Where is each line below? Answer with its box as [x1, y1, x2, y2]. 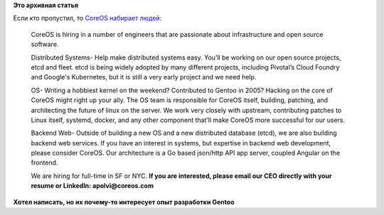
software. [31, 40, 59, 49]
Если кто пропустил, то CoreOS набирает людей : [13, 14, 162, 23]
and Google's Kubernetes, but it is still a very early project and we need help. [31, 73, 257, 82]
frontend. [31, 158, 58, 167]
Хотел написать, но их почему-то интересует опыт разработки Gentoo [13, 197, 235, 206]
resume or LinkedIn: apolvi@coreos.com [31, 182, 154, 190]
